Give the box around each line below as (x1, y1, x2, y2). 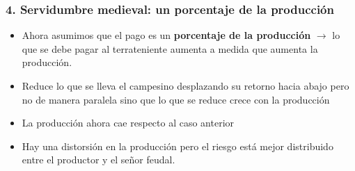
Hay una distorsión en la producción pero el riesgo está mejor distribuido (22, 138, 333, 153)
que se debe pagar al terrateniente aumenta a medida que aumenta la (22, 41, 318, 56)
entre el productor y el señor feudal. (22, 152, 175, 167)
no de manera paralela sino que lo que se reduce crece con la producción (22, 92, 330, 106)
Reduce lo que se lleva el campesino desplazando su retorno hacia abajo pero (22, 79, 349, 92)
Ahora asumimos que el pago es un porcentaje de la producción (22, 28, 311, 42)
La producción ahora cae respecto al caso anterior (22, 115, 235, 130)
